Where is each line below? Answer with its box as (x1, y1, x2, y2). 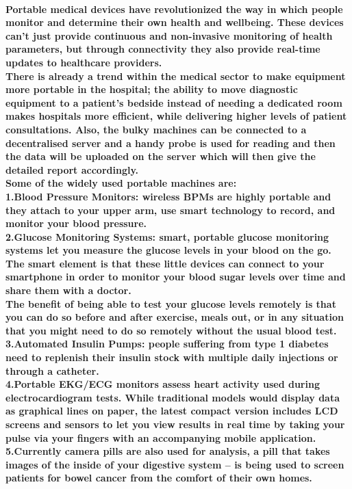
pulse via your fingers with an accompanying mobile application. (5, 430, 316, 445)
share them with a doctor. (5, 283, 131, 298)
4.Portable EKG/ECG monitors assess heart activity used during (5, 377, 320, 391)
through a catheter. (5, 363, 99, 378)
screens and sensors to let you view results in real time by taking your (5, 417, 345, 431)
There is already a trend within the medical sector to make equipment (5, 68, 346, 83)
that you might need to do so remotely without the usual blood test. (5, 323, 337, 337)
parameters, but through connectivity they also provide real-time (5, 42, 320, 56)
